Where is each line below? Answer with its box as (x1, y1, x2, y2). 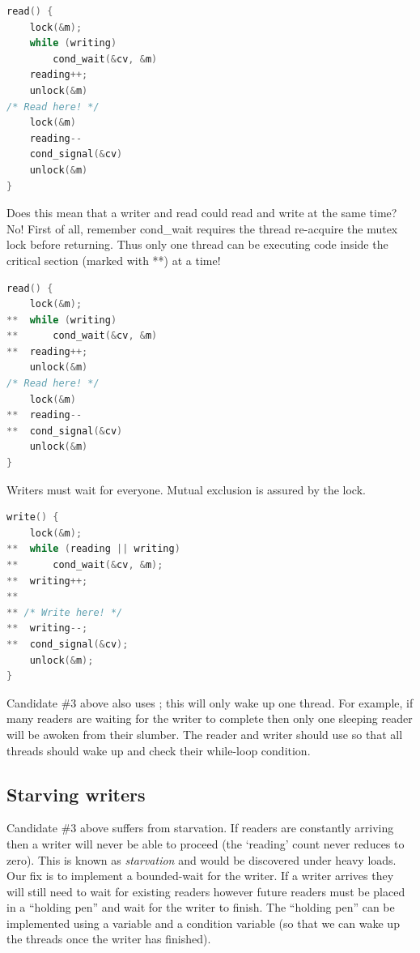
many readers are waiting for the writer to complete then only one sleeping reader (6, 710, 413, 727)
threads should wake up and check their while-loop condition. (6, 741, 311, 759)
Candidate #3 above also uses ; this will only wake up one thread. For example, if (6, 694, 414, 711)
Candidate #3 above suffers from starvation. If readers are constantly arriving (6, 819, 394, 836)
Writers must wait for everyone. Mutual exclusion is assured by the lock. (6, 481, 366, 498)
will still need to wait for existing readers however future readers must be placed (6, 882, 405, 900)
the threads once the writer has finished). (6, 930, 211, 947)
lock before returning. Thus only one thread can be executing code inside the (6, 236, 388, 253)
